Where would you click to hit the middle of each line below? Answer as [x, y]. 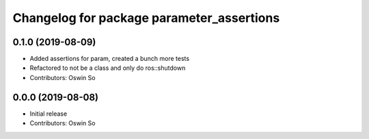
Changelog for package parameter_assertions [146, 18]
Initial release [49, 114]
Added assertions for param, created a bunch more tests [110, 59]
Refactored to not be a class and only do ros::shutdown [108, 68]
